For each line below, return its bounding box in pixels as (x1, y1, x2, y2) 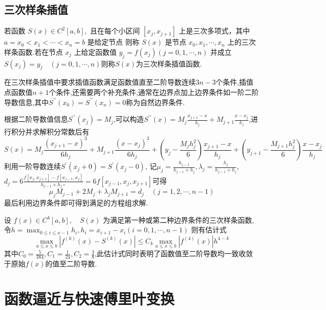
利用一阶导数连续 (4, 161, 61, 171)
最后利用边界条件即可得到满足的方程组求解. (4, 197, 148, 208)
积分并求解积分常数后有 (11, 126, 89, 136)
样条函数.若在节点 (4, 46, 63, 57)
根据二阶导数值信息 (4, 114, 68, 124)
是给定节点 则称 (87, 37, 139, 47)
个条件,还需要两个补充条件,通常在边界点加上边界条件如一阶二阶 (49, 86, 259, 97)
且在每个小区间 (90, 25, 140, 36)
